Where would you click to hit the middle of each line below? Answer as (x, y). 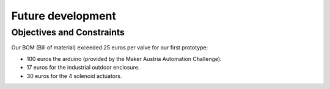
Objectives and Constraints (68, 32)
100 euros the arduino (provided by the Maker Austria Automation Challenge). (124, 59)
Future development (64, 16)
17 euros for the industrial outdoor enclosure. (83, 68)
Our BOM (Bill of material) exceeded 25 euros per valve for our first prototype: (110, 48)
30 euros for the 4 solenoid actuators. (74, 76)
